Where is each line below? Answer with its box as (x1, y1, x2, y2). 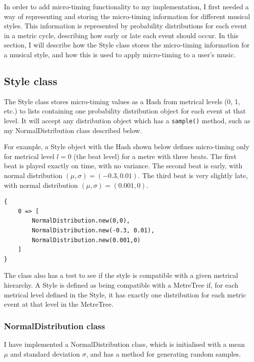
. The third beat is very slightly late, (138, 170, 248, 180)
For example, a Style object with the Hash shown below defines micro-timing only (4, 141, 250, 152)
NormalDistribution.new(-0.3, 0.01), (32, 226, 155, 234)
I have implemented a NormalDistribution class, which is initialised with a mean (4, 339, 245, 349)
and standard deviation (10, 348, 80, 359)
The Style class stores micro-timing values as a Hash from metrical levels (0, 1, (4, 96, 240, 106)
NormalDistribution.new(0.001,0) (32, 236, 141, 244)
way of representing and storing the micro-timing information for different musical (4, 11, 250, 21)
